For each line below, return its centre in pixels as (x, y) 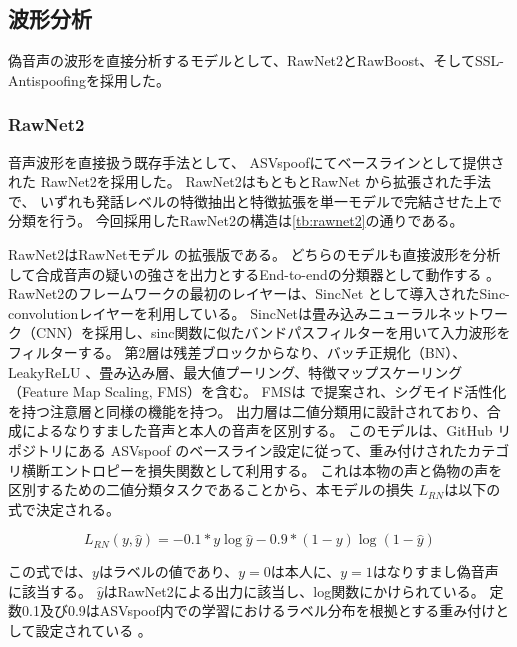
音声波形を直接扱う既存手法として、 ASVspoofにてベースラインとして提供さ (256, 161)
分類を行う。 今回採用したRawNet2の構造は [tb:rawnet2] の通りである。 (236, 220)
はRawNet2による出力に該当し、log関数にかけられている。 (294, 590)
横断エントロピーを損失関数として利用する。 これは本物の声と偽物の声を (262, 469)
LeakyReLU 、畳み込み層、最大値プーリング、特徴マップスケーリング (235, 371)
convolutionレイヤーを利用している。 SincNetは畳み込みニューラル (223, 312)
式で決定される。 (64, 508)
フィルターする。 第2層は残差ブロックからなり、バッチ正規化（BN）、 (237, 351)
